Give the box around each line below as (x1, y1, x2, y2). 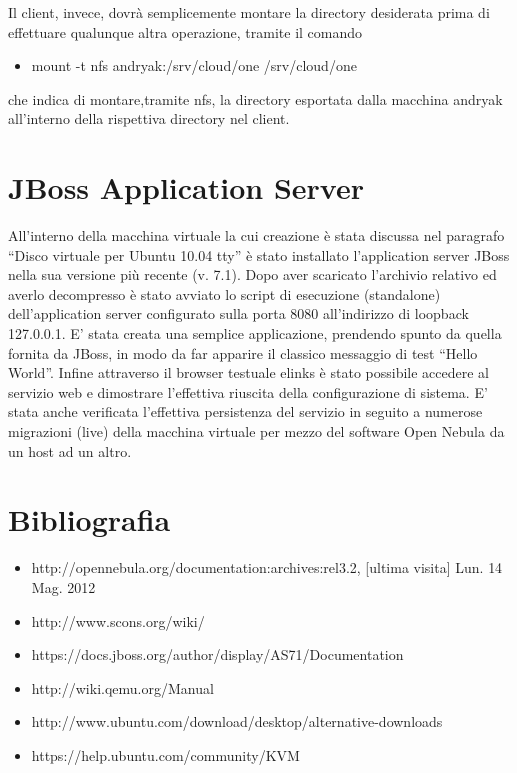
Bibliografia (8, 499, 171, 540)
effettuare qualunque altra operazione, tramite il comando (8, 21, 363, 42)
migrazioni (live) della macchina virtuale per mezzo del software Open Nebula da (8, 421, 505, 442)
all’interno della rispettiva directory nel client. (8, 108, 290, 129)
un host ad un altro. (8, 440, 132, 461)
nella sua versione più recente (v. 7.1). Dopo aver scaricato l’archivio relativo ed (8, 264, 497, 285)
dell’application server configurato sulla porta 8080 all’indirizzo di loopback (8, 303, 469, 324)
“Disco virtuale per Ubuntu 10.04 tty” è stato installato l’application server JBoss (8, 244, 510, 265)
